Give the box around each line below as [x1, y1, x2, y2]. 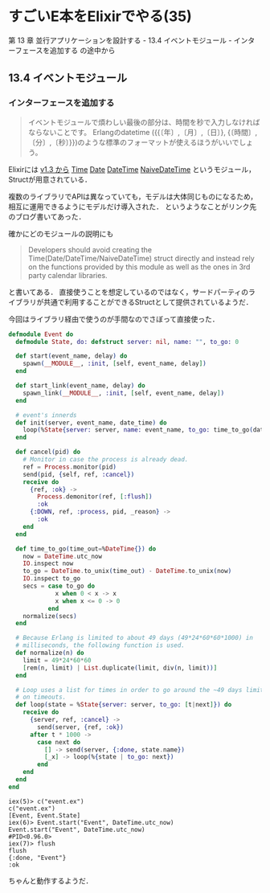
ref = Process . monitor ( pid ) [22, 463, 117, 471]
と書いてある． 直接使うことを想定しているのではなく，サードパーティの [8, 287, 249, 297]
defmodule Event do [8, 330, 74, 338]
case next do [37, 738, 81, 746]
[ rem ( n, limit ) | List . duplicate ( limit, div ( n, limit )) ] [22, 664, 218, 672]
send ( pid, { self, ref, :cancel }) [22, 470, 135, 478]
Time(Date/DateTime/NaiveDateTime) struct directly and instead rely [27, 253, 255, 263]
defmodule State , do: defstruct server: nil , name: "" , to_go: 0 [15, 338, 239, 346]
